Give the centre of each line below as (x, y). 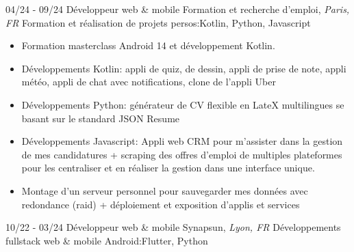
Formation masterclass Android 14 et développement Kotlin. (148, 45)
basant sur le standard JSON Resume (101, 118)
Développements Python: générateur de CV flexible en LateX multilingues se (183, 104)
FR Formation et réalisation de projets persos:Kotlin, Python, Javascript (158, 22)
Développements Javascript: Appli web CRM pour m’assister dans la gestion (182, 141)
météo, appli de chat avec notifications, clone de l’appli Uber (149, 82)
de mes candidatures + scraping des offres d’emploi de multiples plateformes (182, 154)
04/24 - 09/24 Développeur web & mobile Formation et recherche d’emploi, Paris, (178, 9)
